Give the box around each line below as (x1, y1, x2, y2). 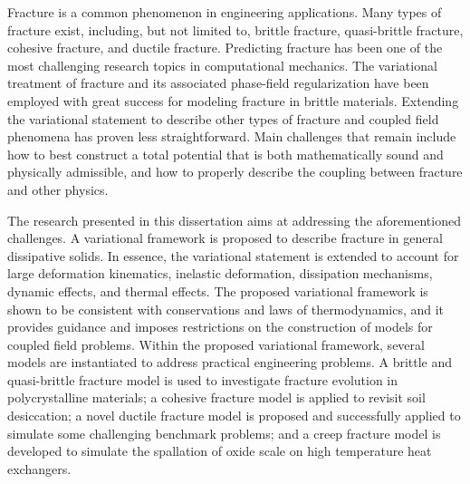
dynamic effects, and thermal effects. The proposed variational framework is (7, 281, 428, 300)
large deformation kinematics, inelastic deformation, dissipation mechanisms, (7, 264, 433, 283)
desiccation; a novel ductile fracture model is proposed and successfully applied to (7, 406, 461, 425)
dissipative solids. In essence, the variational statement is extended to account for (7, 246, 459, 265)
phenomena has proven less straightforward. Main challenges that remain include (7, 127, 456, 146)
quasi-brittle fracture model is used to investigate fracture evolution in (7, 370, 398, 389)
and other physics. (7, 179, 109, 198)
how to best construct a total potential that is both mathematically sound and (7, 144, 444, 163)
